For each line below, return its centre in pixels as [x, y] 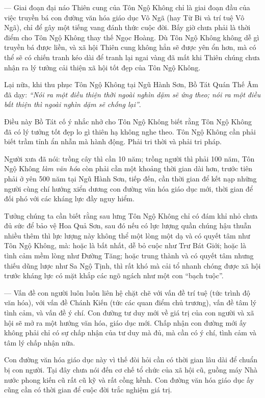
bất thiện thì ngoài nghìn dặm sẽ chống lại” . [73, 104]
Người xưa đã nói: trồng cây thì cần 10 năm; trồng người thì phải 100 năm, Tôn [129, 158]
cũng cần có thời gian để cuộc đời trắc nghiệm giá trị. [88, 390]
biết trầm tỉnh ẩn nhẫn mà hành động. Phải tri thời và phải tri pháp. [113, 141]
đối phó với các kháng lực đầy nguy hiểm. [69, 198]
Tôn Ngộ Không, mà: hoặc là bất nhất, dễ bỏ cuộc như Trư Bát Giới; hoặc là [125, 245]
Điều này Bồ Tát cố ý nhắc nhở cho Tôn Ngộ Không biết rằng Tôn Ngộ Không [128, 121]
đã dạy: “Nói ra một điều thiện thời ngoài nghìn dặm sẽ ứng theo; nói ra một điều [132, 94]
